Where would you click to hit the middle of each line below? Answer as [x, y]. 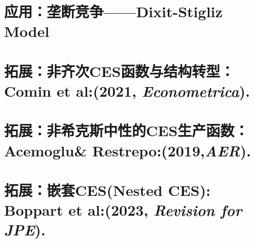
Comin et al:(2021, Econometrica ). [127, 91]
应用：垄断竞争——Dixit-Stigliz [113, 11]
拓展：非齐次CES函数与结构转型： [119, 71]
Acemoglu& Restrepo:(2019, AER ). [128, 150]
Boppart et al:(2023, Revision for [123, 210]
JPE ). [25, 230]
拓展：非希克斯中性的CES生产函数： [126, 130]
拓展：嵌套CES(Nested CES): [107, 190]
